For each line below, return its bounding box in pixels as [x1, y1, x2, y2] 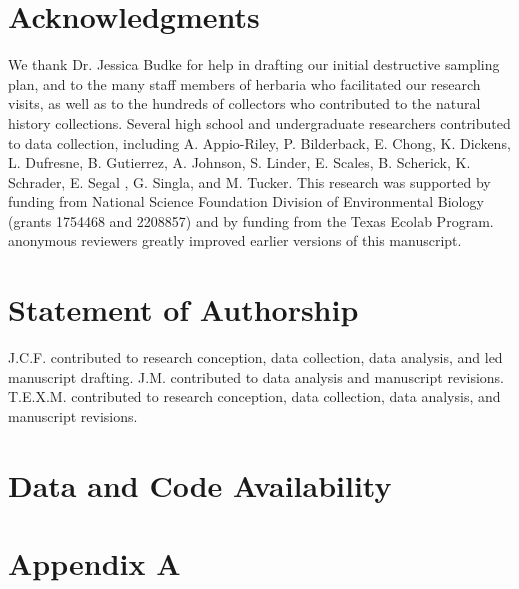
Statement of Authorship [8, 289, 359, 330]
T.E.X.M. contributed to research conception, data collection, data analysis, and [8, 386, 501, 407]
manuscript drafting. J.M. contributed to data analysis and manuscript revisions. [8, 366, 504, 387]
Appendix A [8, 543, 181, 584]
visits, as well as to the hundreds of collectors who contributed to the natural [8, 93, 481, 114]
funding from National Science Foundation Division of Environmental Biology [8, 191, 484, 212]
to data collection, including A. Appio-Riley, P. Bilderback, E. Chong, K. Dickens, [8, 132, 511, 153]
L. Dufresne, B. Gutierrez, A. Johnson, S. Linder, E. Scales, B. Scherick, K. [8, 152, 471, 173]
